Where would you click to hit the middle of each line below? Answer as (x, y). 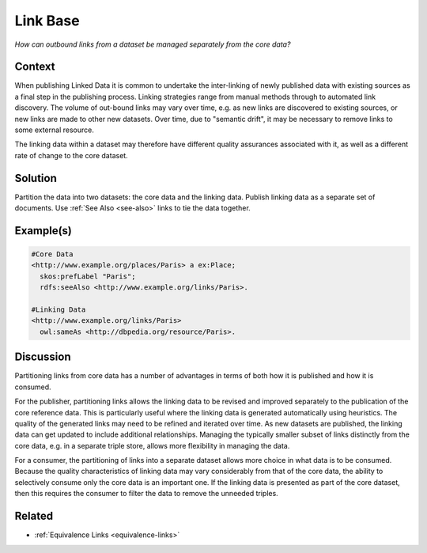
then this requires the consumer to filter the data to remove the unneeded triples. (146, 494)
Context (35, 67)
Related (34, 516)
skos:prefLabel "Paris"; (88, 276)
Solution (36, 178)
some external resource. (54, 130)
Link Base (47, 21)
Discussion (43, 357)
